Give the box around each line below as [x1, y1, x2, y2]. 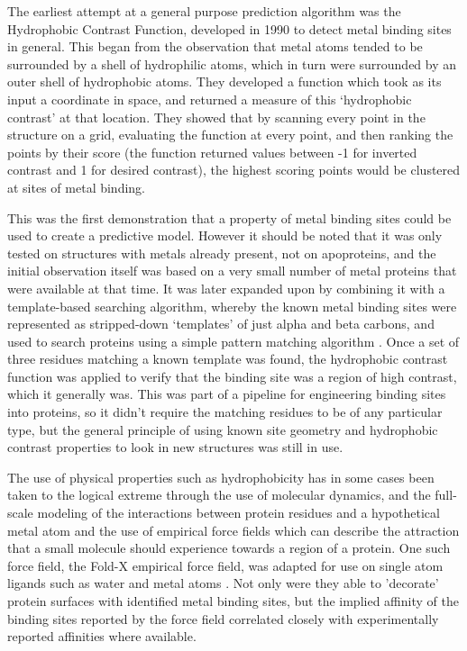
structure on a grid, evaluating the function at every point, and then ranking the [7, 125, 453, 144]
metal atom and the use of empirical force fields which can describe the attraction [7, 520, 460, 539]
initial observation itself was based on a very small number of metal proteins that [7, 261, 457, 280]
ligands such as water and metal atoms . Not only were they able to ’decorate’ [7, 574, 439, 592]
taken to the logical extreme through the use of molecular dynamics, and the [7, 485, 431, 504]
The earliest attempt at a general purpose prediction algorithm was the [7, 2, 401, 20]
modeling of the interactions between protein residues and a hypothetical [37, 503, 440, 522]
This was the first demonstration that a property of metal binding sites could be [7, 208, 452, 227]
